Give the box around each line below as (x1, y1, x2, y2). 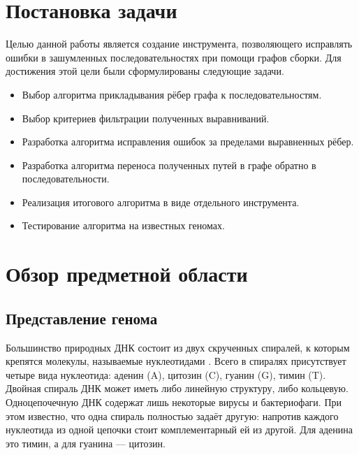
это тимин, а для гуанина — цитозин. (6, 435, 166, 450)
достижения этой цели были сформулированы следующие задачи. (6, 64, 284, 78)
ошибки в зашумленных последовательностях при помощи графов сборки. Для (6, 50, 342, 64)
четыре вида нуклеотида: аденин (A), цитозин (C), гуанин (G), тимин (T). (6, 367, 326, 382)
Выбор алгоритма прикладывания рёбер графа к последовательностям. (22, 87, 322, 101)
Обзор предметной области (6, 259, 248, 288)
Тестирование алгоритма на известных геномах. (22, 218, 225, 233)
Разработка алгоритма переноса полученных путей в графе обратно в (22, 157, 316, 172)
